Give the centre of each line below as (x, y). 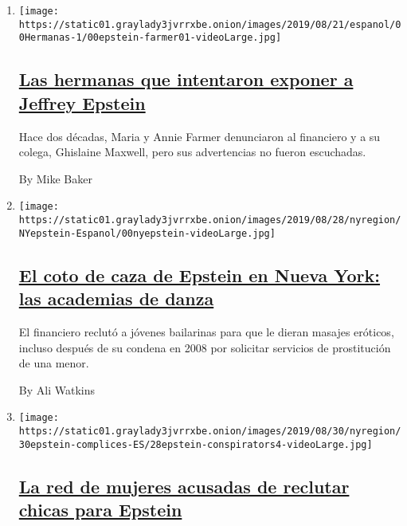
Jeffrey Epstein (82, 102)
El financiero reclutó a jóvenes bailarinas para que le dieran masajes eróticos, (206, 331)
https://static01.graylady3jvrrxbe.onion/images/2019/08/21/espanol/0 (210, 24)
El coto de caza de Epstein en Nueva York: (200, 275)
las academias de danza (116, 298)
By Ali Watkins (57, 389)
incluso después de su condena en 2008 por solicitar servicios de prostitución (205, 347)
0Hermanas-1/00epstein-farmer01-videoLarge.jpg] (150, 38)
